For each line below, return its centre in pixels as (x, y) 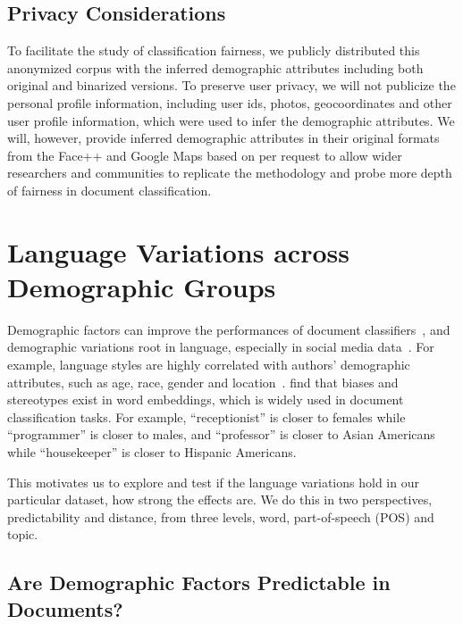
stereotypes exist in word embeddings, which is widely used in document (206, 399)
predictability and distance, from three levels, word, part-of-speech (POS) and (221, 516)
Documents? (65, 608)
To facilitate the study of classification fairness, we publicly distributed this (214, 50)
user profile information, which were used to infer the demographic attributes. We (231, 120)
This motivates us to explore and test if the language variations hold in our (213, 482)
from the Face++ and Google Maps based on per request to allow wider (205, 155)
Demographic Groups (142, 286)
